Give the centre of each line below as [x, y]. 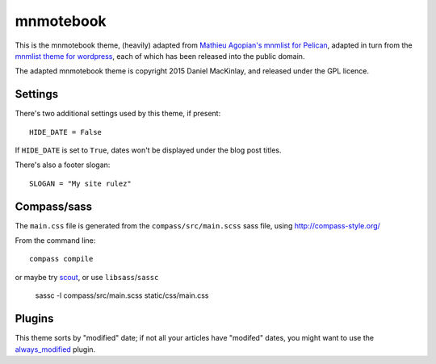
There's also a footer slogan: [63, 165]
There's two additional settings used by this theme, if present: [118, 114]
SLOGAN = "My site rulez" [81, 183]
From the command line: [55, 241]
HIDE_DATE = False [66, 132]
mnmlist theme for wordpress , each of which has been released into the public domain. [160, 56]
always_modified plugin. [55, 349]
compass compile [61, 259]
